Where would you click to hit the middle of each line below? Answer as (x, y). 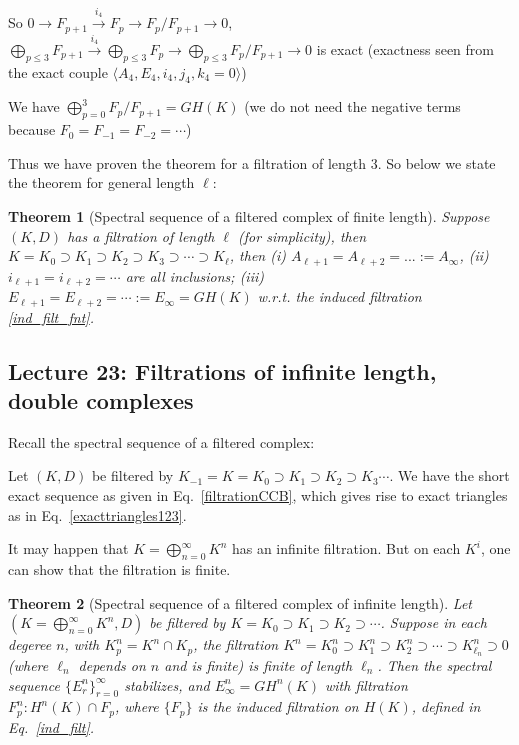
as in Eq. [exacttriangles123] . (97, 514)
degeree (30, 644)
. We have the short (449, 475)
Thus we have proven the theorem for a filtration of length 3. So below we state (252, 162)
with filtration (366, 684)
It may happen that (68, 548)
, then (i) (257, 255)
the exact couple (58, 71)
